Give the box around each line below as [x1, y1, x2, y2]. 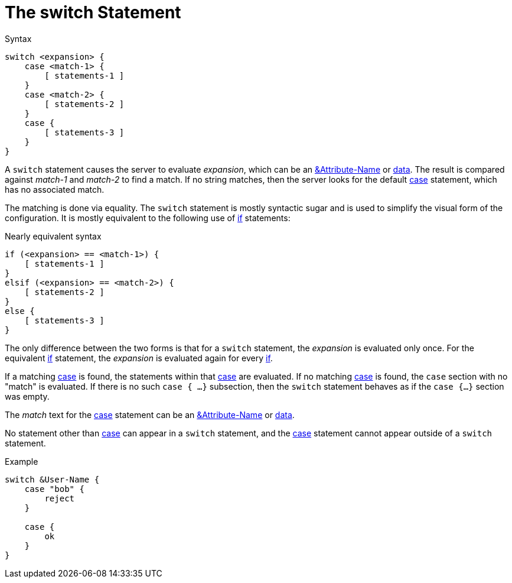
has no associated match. [5, 184, 105, 195]
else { [5, 306, 35, 316]
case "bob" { [24, 484, 84, 494]
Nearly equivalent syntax [5, 231, 102, 241]
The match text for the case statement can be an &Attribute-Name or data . [5, 409, 295, 420]
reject [44, 493, 75, 503]
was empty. [5, 391, 50, 401]
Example [5, 456, 38, 467]
